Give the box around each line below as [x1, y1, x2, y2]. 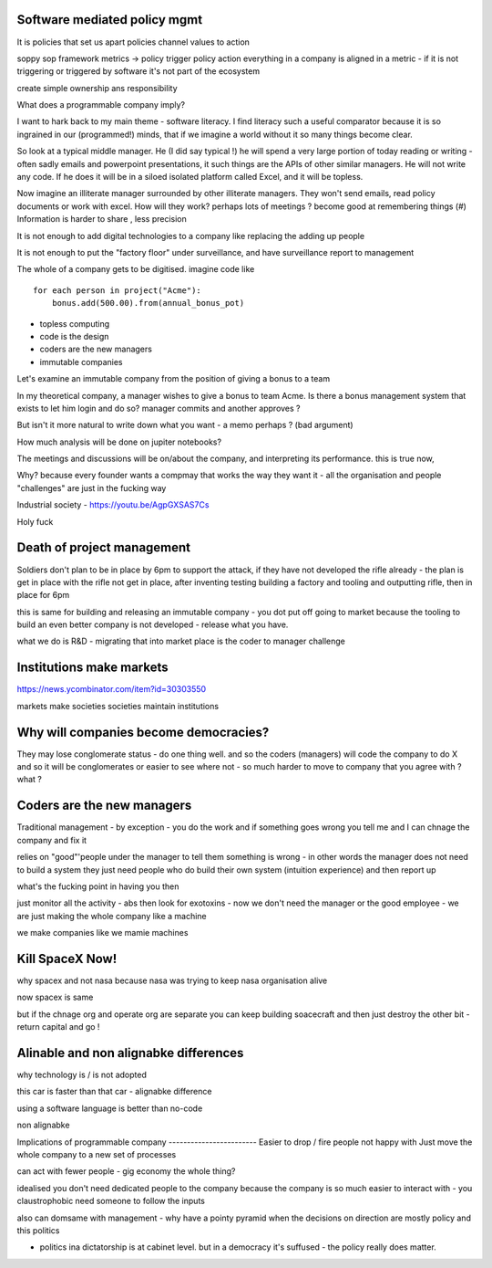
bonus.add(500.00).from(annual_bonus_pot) [51, 298, 245, 309]
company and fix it [16, 834, 87, 845]
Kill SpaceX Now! [16, 950, 118, 967]
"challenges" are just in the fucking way [16, 482, 167, 493]
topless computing [39, 318, 110, 329]
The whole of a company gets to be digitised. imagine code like [16, 264, 255, 275]
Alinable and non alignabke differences [16, 1045, 244, 1061]
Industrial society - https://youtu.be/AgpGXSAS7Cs [16, 499, 210, 510]
